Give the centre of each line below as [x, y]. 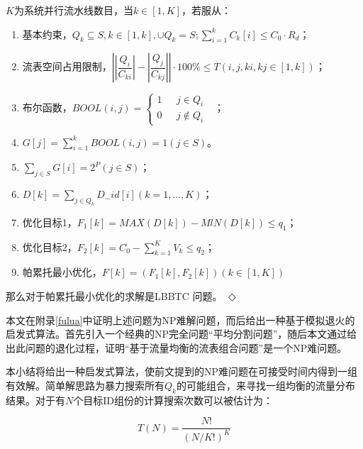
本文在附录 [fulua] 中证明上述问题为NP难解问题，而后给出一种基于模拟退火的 [180, 320]
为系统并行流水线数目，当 [73, 10]
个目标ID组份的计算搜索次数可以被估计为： [173, 400]
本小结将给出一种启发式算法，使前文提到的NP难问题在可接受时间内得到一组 [182, 371]
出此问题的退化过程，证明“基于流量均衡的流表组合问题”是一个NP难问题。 [177, 347]
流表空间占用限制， [67, 66]
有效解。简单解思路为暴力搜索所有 [85, 386]
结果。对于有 [35, 400]
